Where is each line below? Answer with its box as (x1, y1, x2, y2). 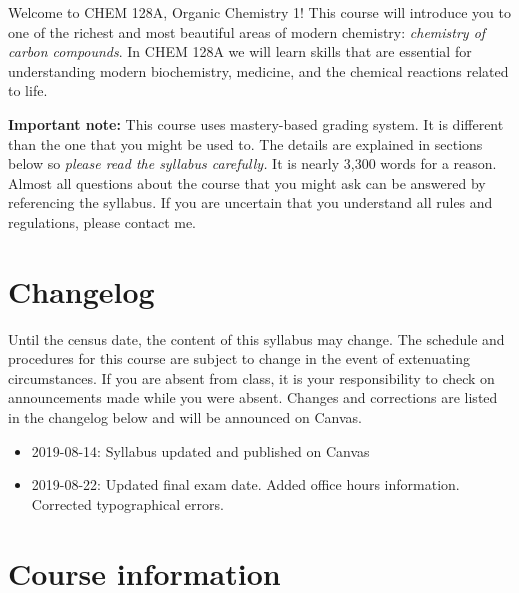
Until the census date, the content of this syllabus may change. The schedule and (8, 328, 505, 349)
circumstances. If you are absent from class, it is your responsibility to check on (8, 367, 495, 388)
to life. (8, 80, 48, 101)
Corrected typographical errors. (31, 493, 224, 514)
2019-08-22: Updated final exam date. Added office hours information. (31, 474, 460, 495)
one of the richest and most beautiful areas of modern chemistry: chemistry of (8, 21, 486, 42)
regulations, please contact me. (8, 211, 197, 232)
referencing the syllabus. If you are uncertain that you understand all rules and (8, 192, 493, 213)
